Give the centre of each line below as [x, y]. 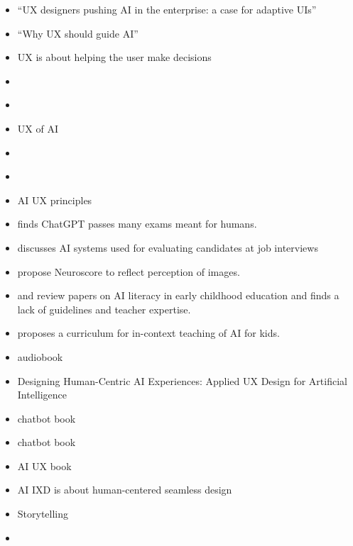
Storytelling [43, 514]
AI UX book [44, 466]
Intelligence [42, 395]
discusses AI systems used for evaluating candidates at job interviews [168, 247]
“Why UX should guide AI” [78, 33]
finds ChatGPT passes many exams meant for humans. [137, 224]
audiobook [40, 356]
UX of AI [38, 128]
